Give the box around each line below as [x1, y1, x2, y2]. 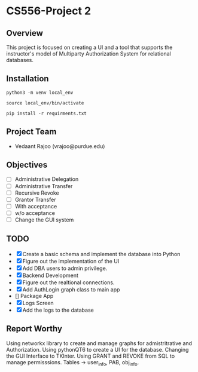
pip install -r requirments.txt [6, 110, 87, 116]
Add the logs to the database [22, 306, 94, 313]
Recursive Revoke [14, 189, 59, 196]
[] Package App [14, 292, 54, 299]
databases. [6, 57, 34, 63]
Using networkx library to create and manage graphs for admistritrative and [6, 339, 193, 347]
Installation [6, 73, 49, 84]
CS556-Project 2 [6, 4, 92, 18]
